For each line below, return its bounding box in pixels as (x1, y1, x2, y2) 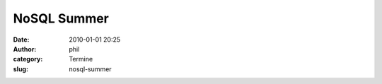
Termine (69, 55, 93, 64)
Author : (13, 44, 37, 53)
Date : (13, 35, 30, 44)
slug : (13, 64, 28, 73)
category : (13, 55, 43, 64)
